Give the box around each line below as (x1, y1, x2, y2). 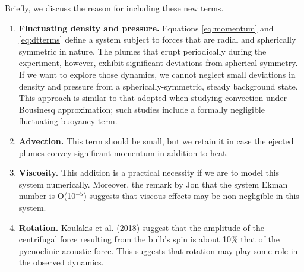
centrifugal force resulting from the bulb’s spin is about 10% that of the (18, 233, 280, 245)
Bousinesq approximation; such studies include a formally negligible (18, 103, 265, 115)
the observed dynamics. (18, 256, 104, 268)
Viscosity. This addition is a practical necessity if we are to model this (18, 166, 280, 179)
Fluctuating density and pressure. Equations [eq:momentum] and (18, 21, 274, 34)
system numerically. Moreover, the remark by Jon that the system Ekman (18, 178, 288, 190)
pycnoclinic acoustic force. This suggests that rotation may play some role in (18, 244, 298, 257)
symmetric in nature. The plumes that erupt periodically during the (18, 45, 267, 57)
